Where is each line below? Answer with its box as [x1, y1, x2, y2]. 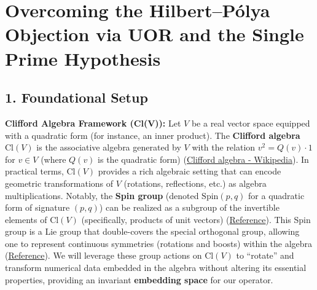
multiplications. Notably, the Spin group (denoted [5, 189, 199, 202]
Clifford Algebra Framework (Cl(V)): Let [5, 116, 181, 129]
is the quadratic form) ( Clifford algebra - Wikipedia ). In [98, 152, 309, 165]
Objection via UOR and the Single [5, 22, 304, 47]
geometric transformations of [5, 176, 114, 189]
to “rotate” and [236, 249, 294, 262]
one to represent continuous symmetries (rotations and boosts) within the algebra [5, 237, 313, 249]
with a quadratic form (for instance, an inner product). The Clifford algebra [5, 128, 300, 141]
